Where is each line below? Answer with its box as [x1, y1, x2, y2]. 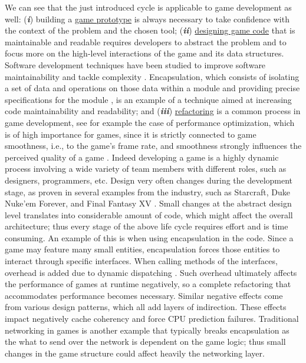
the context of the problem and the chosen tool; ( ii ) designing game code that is [5, 24, 295, 36]
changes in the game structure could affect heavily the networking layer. [5, 347, 265, 359]
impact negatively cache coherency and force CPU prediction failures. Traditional [5, 312, 299, 325]
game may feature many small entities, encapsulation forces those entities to [5, 243, 280, 255]
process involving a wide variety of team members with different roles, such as [5, 162, 287, 175]
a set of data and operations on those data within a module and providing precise [5, 82, 300, 94]
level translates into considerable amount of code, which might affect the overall [5, 208, 293, 221]
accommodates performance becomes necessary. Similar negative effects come [5, 289, 283, 301]
